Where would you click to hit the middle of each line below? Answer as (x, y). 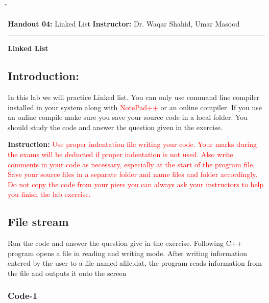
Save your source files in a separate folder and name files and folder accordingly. (133, 174)
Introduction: (43, 76)
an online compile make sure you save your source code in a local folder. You (128, 117)
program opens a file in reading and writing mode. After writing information (128, 253)
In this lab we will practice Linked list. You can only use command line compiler (134, 97)
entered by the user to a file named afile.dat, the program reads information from (135, 263)
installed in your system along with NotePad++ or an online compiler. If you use (135, 107)
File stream (38, 222)
